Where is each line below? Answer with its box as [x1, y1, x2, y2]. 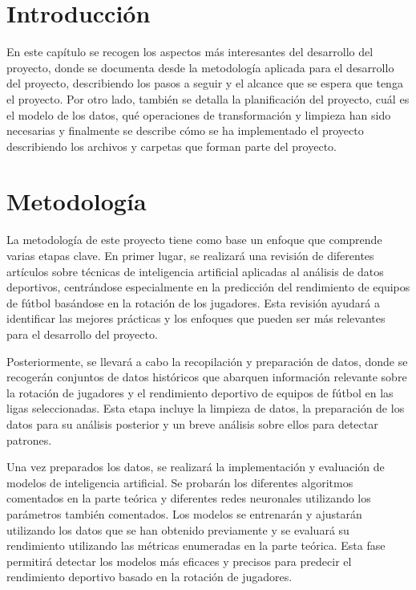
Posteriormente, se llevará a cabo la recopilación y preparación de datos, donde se [6, 352, 408, 369]
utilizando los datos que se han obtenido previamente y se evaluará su [6, 521, 349, 538]
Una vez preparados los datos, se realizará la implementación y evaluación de [6, 458, 385, 475]
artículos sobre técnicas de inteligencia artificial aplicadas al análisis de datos [6, 262, 384, 279]
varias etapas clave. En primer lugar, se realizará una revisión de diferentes [6, 247, 374, 263]
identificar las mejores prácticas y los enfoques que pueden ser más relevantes [6, 310, 386, 327]
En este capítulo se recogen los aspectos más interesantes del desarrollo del [6, 43, 374, 60]
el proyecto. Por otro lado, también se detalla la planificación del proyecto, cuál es [6, 90, 410, 107]
